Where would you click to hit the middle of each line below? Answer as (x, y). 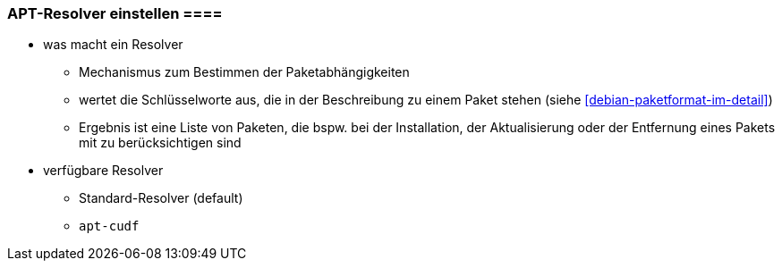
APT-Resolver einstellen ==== (115, 13)
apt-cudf (109, 226)
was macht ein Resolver (113, 45)
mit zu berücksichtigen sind (160, 143)
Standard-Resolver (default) (161, 198)
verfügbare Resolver (103, 171)
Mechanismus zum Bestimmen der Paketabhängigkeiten (244, 72)
